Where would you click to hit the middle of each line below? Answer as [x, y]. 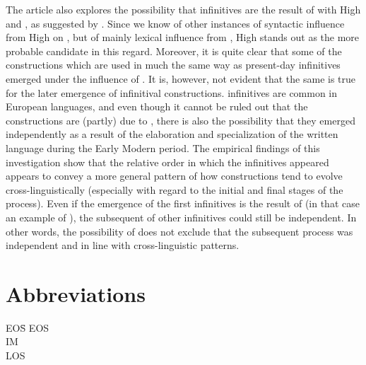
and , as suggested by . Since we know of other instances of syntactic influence [175, 23]
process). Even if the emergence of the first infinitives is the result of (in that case [183, 203]
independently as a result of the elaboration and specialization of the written [172, 134]
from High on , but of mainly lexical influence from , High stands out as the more [183, 37]
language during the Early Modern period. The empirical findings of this [163, 147]
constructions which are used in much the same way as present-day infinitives [173, 65]
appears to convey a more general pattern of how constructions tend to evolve [174, 176]
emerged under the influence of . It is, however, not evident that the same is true [181, 78]
